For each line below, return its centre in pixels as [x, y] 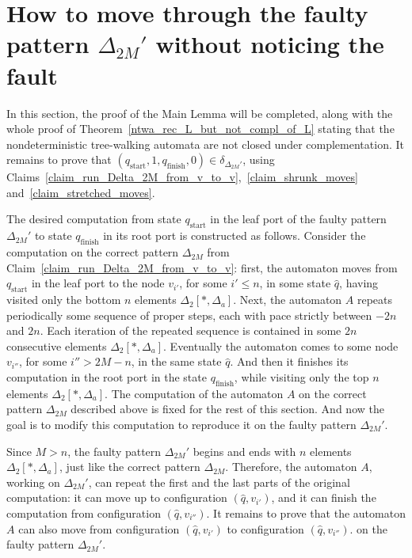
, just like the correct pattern [130, 467]
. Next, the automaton [288, 300]
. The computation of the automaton [194, 393]
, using [259, 159]
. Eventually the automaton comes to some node [281, 345]
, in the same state [176, 361]
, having [359, 283]
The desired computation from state [94, 219]
